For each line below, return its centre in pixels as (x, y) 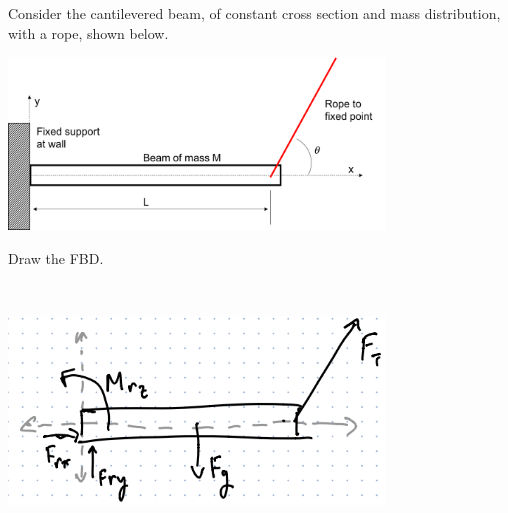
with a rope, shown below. (88, 32)
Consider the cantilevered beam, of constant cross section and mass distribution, (254, 13)
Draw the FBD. (56, 257)
